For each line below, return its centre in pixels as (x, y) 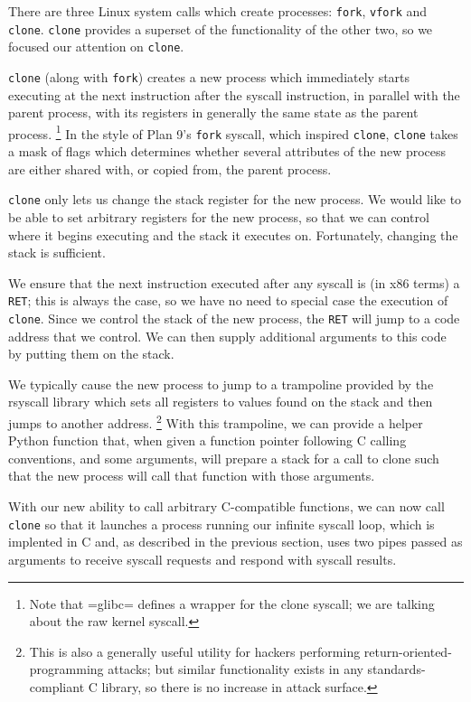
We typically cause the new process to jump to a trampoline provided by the (221, 384)
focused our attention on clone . (96, 47)
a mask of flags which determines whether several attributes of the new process (227, 151)
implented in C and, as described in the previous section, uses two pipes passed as (235, 542)
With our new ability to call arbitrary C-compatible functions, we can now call (226, 506)
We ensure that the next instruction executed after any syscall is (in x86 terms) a (234, 282)
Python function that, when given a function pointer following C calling (207, 440)
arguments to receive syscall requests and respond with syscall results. (203, 559)
